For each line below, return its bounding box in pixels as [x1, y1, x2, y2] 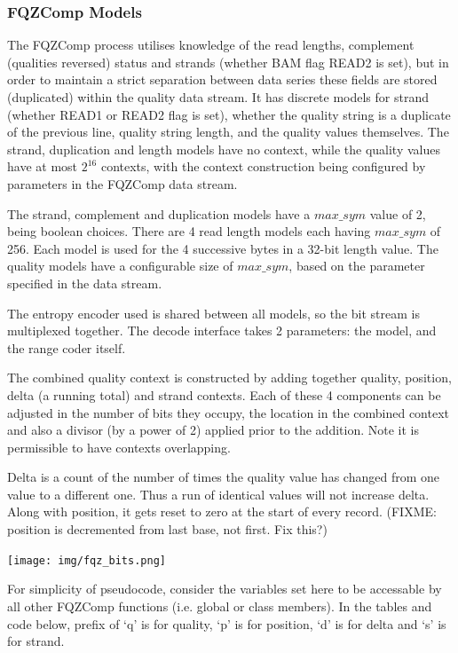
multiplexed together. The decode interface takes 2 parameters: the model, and [7, 321, 437, 340]
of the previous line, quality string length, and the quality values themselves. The [7, 122, 449, 141]
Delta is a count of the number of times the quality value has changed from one [7, 468, 439, 486]
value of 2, [369, 204, 426, 223]
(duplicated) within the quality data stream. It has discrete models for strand [7, 88, 430, 106]
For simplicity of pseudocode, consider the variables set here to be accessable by [7, 579, 442, 598]
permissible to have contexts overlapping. [7, 437, 231, 456]
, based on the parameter [288, 256, 425, 275]
